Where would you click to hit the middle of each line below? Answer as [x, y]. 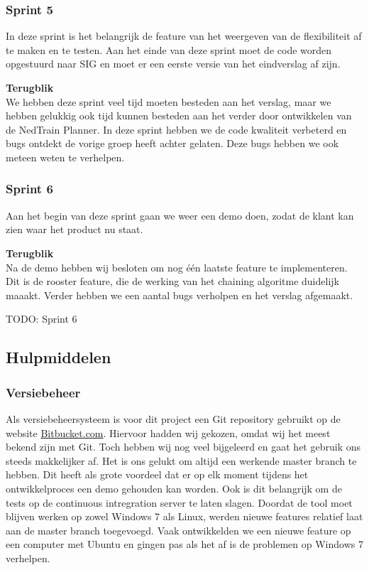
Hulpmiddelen [59, 357]
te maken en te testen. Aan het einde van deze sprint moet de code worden [169, 49]
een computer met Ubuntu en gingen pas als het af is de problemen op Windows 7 [184, 544]
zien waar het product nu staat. [75, 229]
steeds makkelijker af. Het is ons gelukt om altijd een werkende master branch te [181, 460]
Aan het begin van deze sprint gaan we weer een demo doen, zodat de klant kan [180, 215]
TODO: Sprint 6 [42, 319]
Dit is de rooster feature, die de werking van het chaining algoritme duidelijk [172, 281]
